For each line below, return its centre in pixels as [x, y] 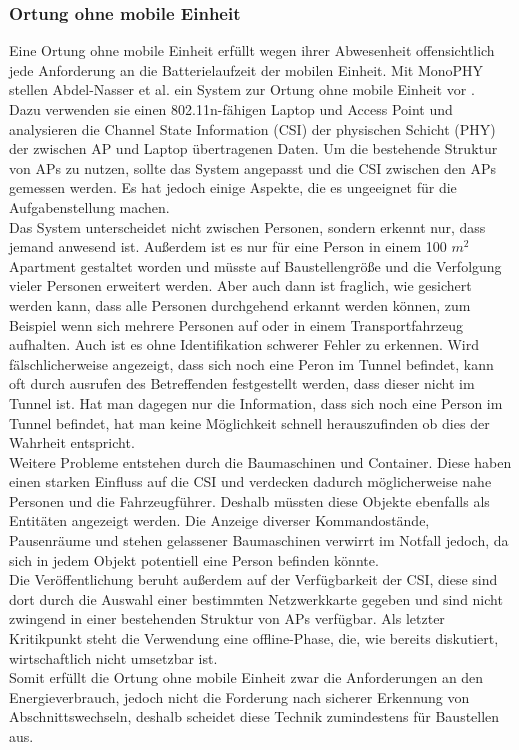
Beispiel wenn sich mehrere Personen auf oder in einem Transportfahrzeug [236, 324]
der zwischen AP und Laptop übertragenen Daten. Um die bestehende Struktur [253, 148]
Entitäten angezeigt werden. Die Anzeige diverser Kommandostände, [219, 520]
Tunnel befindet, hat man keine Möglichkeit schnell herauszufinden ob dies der [249, 422]
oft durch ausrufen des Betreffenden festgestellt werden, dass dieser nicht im [242, 383]
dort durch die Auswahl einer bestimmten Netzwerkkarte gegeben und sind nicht [256, 598]
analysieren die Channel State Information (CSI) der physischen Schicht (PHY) [252, 128]
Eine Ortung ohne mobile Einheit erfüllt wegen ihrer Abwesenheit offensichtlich [252, 50]
